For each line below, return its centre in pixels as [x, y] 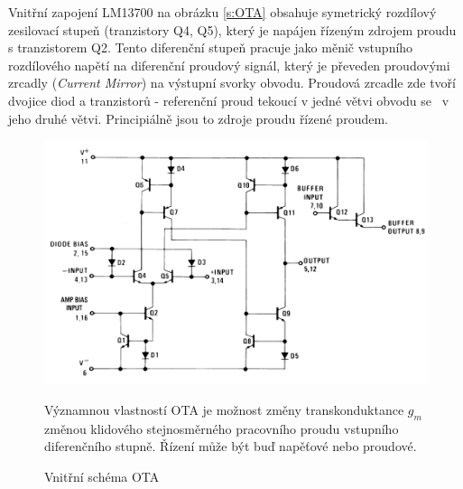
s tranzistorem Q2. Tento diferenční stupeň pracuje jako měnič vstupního [211, 47]
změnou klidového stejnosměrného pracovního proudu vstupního [222, 428]
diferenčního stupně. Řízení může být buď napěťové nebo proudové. [231, 446]
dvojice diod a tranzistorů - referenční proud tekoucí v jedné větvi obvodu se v [229, 100]
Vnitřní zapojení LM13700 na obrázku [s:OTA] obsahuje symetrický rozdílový [222, 12]
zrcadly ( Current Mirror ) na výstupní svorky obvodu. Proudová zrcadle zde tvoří [232, 83]
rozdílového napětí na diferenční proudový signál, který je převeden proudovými [229, 65]
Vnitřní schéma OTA [102, 476]
